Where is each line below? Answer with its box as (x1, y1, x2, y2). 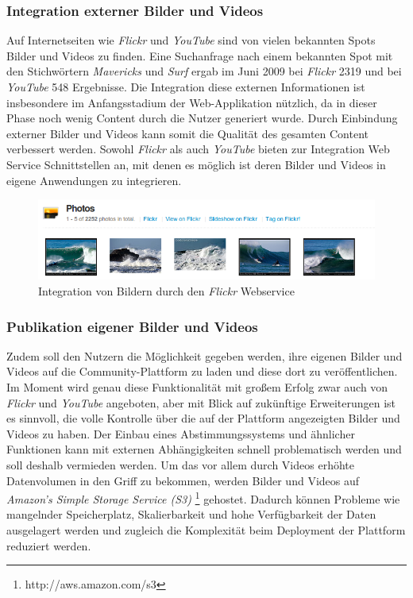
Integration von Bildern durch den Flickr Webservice (38, 283, 295, 299)
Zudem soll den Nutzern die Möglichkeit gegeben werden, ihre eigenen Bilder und (6, 347, 403, 364)
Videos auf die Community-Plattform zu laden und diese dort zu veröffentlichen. (6, 363, 398, 380)
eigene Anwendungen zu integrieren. (6, 172, 182, 188)
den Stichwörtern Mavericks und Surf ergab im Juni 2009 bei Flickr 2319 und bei (6, 63, 402, 79)
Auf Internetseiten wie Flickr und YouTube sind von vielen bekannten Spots (6, 32, 376, 48)
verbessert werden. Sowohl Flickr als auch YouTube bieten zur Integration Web (6, 141, 390, 157)
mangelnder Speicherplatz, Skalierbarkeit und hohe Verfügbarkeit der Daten (6, 506, 376, 523)
